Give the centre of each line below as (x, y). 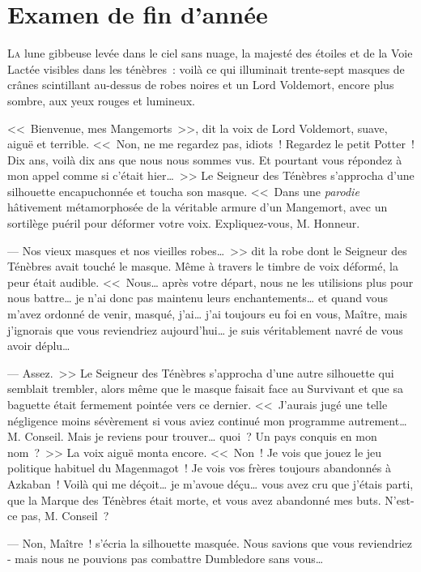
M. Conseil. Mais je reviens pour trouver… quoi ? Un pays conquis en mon (192, 436)
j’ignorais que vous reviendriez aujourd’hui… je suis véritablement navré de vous (205, 329)
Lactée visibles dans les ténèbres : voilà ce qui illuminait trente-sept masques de (206, 68)
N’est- (400, 499)
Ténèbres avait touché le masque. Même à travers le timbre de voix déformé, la (203, 266)
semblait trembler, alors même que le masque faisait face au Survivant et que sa (205, 388)
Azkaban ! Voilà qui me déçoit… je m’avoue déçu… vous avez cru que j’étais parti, (210, 483)
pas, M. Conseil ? (65, 516)
